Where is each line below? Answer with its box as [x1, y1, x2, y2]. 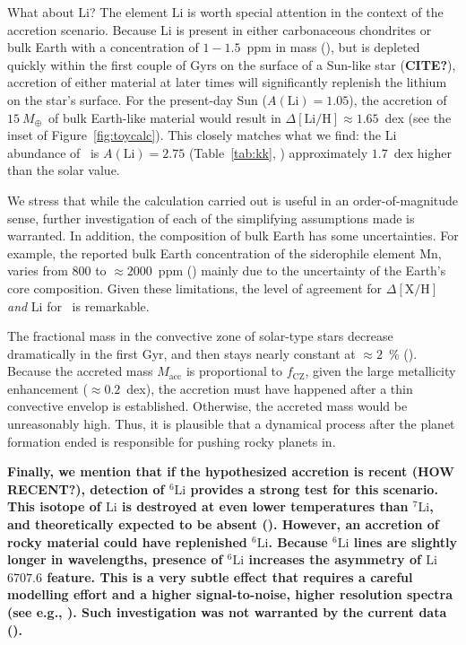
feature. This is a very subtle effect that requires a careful [47, 567, 413, 586]
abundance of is [7, 143, 99, 161]
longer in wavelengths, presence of [7, 550, 223, 569]
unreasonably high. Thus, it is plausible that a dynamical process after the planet [7, 414, 455, 433]
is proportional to [186, 362, 283, 380]
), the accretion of [349, 90, 447, 109]
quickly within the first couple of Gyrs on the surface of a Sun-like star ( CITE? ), [7, 55, 456, 74]
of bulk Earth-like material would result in [48, 108, 281, 126]
